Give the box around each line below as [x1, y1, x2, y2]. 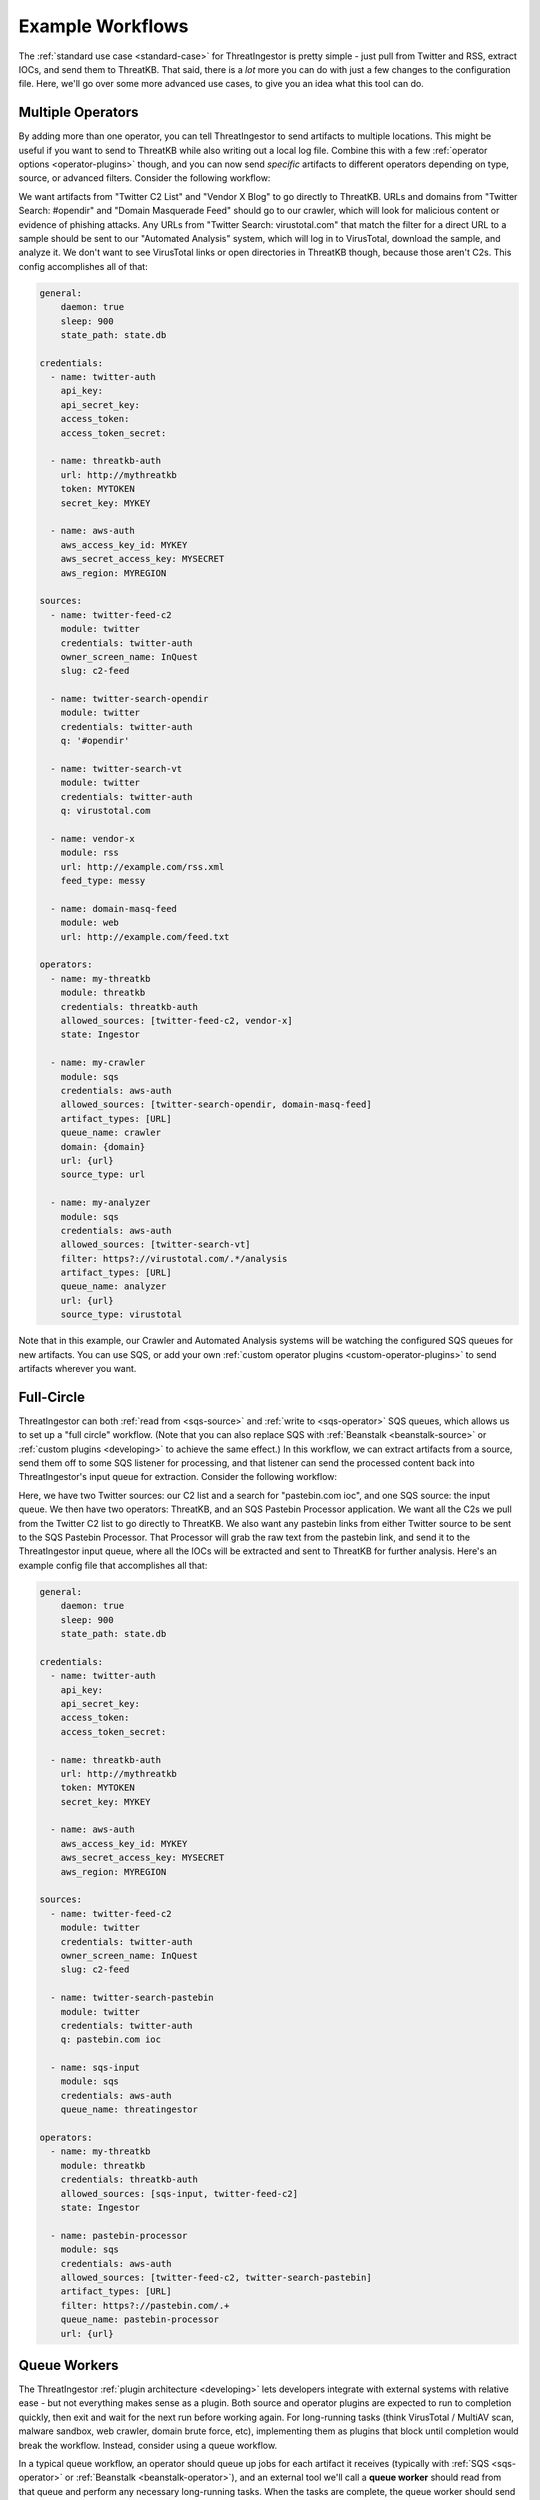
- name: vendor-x [50, 833, 135, 844]
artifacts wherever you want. [18, 1363, 137, 1375]
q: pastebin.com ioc [60, 2034, 162, 2045]
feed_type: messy [60, 875, 146, 887]
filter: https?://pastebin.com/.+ [60, 2300, 230, 2311]
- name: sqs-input [50, 2062, 140, 2074]
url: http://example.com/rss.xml [60, 861, 225, 872]
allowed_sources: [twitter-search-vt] [60, 1239, 251, 1250]
